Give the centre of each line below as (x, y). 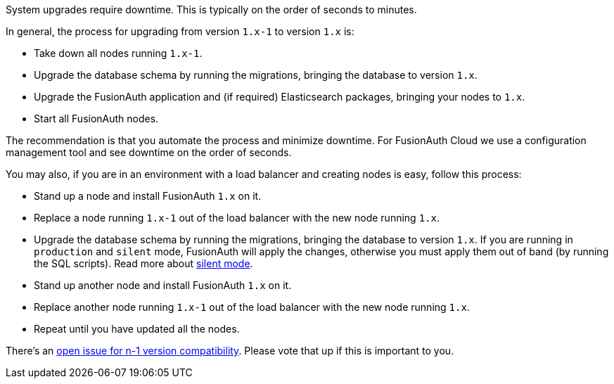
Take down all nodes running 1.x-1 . (118, 53)
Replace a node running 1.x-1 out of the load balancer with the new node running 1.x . (237, 218)
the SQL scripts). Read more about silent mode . (143, 263)
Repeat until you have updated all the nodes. (137, 329)
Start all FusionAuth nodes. (96, 119)
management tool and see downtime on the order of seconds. (149, 152)
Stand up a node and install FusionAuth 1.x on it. (148, 196)
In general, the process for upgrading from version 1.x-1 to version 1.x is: (180, 31)
